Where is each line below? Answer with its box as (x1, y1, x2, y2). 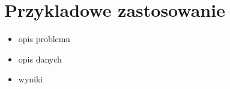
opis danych (18, 52, 62, 65)
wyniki (18, 73, 43, 85)
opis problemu (18, 32, 70, 45)
